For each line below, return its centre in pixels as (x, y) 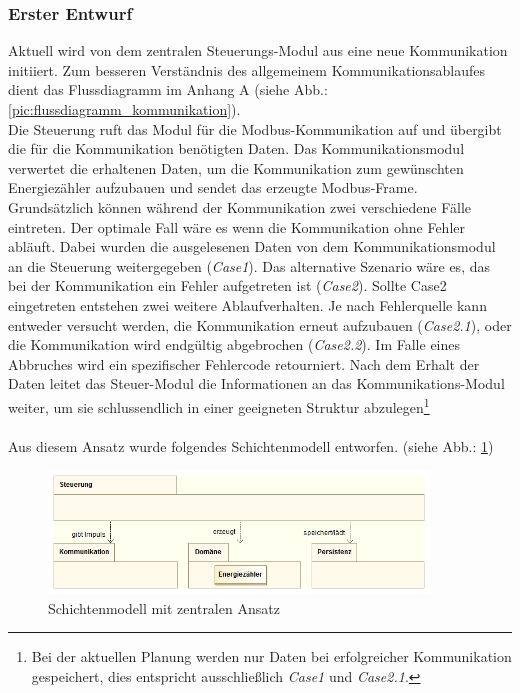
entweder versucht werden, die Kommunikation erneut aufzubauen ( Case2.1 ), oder (260, 324)
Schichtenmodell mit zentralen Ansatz (164, 607)
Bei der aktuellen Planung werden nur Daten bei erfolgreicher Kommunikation (271, 656)
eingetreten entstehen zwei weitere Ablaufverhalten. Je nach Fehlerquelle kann (247, 304)
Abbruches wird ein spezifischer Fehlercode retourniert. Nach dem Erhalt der (244, 363)
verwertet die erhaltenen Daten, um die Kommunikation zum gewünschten (236, 167)
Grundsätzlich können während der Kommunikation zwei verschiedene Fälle (240, 206)
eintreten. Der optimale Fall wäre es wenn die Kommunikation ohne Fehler (236, 226)
